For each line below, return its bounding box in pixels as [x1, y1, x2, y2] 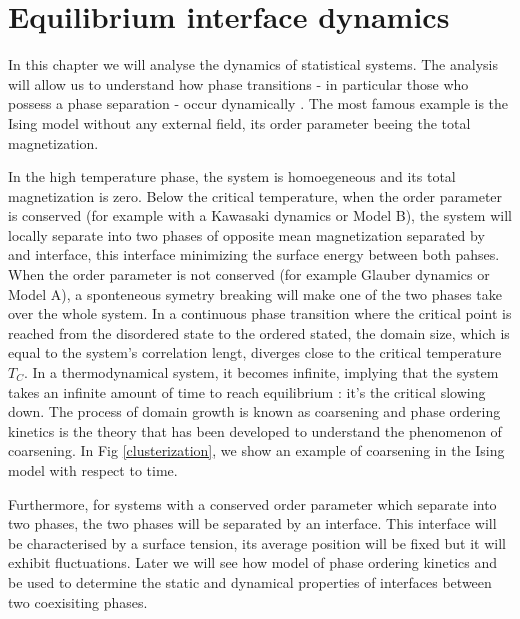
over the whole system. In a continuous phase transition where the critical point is [8, 303, 512, 324]
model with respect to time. [8, 460, 178, 480]
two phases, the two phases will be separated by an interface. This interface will [8, 513, 497, 534]
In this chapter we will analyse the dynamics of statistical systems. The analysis [8, 54, 498, 75]
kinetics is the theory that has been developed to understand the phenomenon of [8, 420, 502, 441]
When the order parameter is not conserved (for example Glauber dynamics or [8, 264, 490, 285]
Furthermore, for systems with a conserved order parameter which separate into [8, 493, 497, 514]
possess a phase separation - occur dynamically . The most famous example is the [8, 93, 509, 114]
